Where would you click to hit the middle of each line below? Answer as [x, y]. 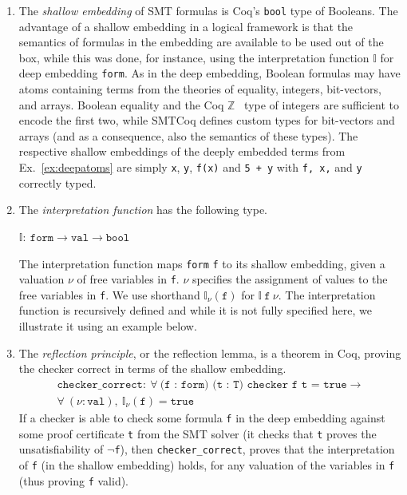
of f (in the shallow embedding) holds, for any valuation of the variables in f [207, 464]
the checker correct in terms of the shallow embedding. [152, 368]
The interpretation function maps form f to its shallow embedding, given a [202, 263]
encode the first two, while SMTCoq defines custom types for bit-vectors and [207, 120]
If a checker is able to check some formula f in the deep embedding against [202, 417]
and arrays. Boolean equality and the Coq [121, 104]
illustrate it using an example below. [108, 326]
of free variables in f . [128, 279]
